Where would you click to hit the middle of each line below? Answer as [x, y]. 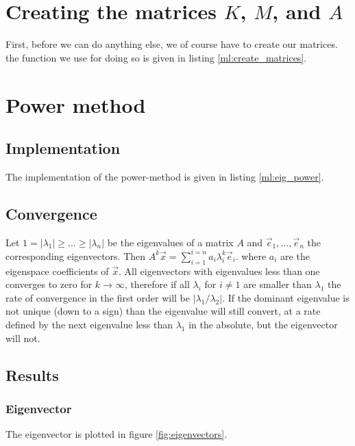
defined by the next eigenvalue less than [89, 324]
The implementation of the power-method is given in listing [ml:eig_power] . [165, 176]
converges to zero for [49, 284]
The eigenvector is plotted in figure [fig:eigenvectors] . [117, 434]
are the [295, 255]
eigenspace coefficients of [57, 271]
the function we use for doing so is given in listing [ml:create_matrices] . [156, 57]
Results [32, 375]
